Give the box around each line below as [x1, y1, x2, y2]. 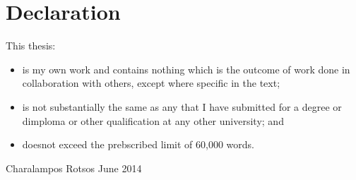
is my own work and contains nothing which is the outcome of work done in [22, 61, 350, 76]
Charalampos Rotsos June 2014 [6, 160, 142, 175]
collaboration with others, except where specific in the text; [22, 76, 280, 90]
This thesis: [6, 38, 56, 53]
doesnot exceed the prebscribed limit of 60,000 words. [22, 137, 254, 152]
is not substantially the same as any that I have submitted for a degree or [22, 99, 342, 114]
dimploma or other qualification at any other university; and [22, 113, 284, 128]
